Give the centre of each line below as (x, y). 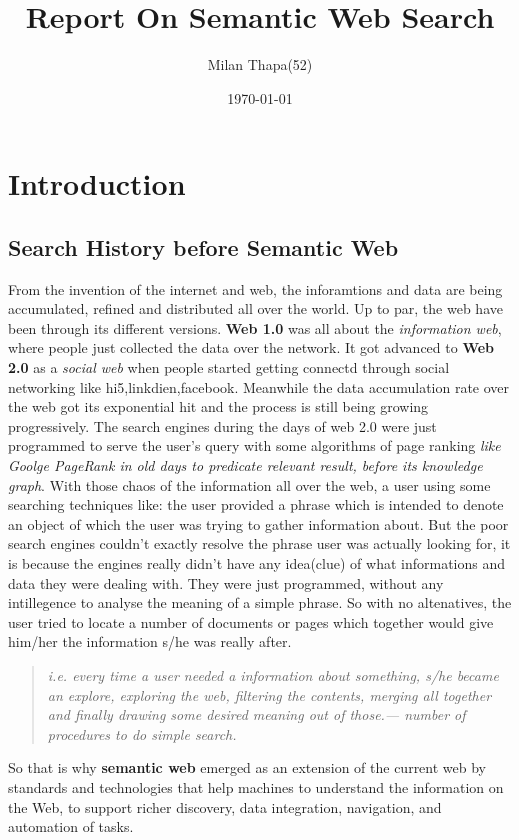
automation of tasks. (71, 826)
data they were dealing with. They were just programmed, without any (226, 582)
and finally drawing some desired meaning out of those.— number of (256, 714)
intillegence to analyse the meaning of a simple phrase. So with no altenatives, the (260, 602)
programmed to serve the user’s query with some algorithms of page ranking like (254, 445)
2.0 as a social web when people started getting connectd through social (229, 367)
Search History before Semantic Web (203, 246)
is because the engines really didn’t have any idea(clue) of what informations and (257, 563)
